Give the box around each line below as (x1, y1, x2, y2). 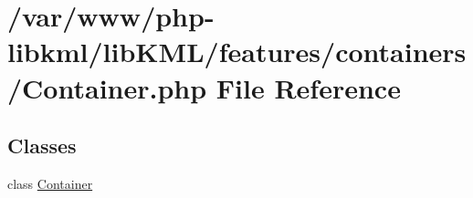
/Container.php (7, 68, 207, 106)
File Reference (215, 68, 401, 106)
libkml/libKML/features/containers (7, 33, 467, 70)
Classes (7, 131, 77, 160)
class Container (7, 173, 93, 193)
